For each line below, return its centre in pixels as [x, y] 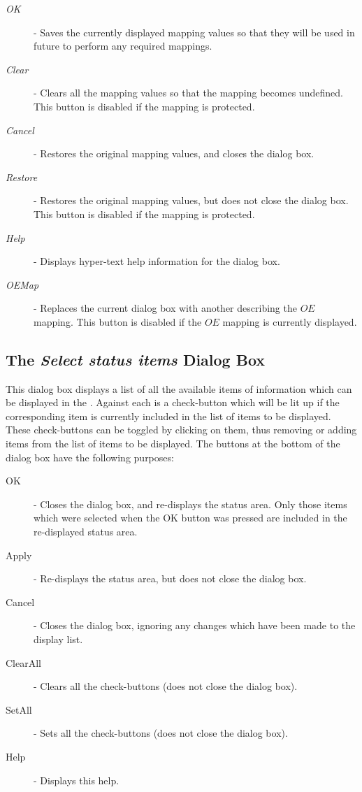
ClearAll [23, 662]
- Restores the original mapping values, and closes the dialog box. [174, 153]
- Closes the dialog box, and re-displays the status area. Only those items [190, 504]
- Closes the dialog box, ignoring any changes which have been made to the [195, 625]
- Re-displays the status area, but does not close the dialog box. [170, 578]
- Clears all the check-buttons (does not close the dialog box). [166, 686]
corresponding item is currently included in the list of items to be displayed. [168, 416]
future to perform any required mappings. [123, 46]
